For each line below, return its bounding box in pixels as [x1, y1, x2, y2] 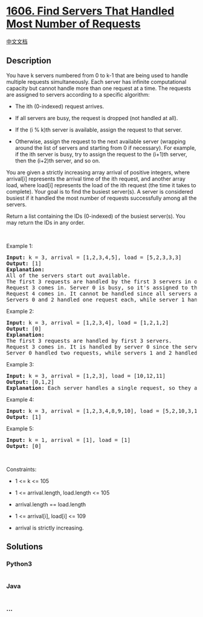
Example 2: [6, 307, 34, 315]
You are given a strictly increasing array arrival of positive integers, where [6, 168, 190, 176]
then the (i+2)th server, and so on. [14, 157, 100, 164]
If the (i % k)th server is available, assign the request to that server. [14, 126, 182, 133]
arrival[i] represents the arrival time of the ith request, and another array [6, 175, 186, 182]
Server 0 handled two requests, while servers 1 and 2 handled [6, 349, 198, 356]
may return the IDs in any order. [6, 219, 85, 226]
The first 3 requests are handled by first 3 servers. [6, 337, 172, 344]
